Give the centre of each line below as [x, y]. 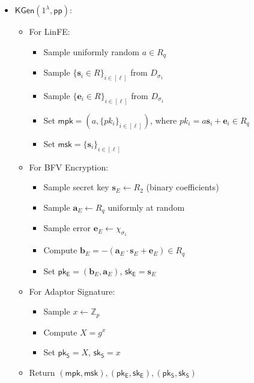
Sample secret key [76, 187]
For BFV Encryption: [69, 167]
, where [163, 120]
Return [42, 372]
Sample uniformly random [91, 51]
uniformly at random [146, 207]
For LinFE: [50, 31]
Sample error [67, 228]
